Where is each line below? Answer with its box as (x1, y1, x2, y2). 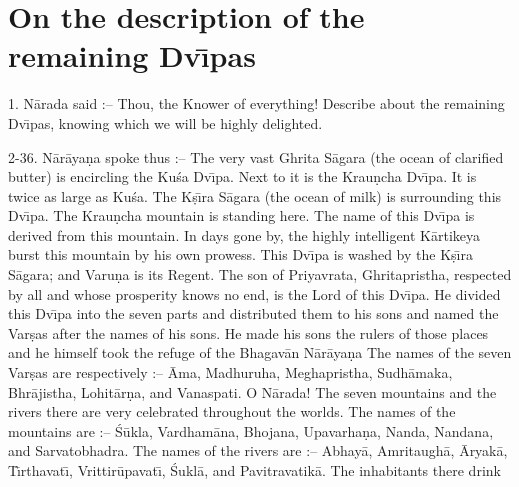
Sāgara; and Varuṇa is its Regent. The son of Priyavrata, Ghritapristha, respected (8, 264, 512, 285)
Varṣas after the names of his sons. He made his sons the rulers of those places (8, 322, 489, 343)
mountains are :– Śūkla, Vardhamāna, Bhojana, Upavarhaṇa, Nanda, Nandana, (8, 420, 494, 441)
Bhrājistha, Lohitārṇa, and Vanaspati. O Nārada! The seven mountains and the (8, 381, 497, 402)
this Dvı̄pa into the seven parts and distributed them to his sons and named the (8, 303, 499, 324)
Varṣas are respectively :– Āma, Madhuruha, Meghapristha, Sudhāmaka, (8, 362, 453, 383)
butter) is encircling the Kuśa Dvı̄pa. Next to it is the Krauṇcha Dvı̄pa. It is (8, 166, 477, 187)
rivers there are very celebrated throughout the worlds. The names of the (8, 401, 456, 422)
